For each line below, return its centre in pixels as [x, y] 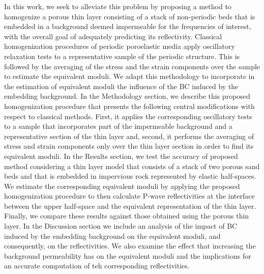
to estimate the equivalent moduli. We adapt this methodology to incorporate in [129, 76]
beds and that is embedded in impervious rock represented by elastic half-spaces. [130, 176]
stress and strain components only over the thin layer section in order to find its [129, 146]
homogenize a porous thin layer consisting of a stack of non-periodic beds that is [130, 16]
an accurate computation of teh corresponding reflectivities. [97, 266]
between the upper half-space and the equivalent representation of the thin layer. [130, 205]
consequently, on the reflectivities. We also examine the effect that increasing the [130, 246]
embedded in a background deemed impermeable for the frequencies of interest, [128, 26]
